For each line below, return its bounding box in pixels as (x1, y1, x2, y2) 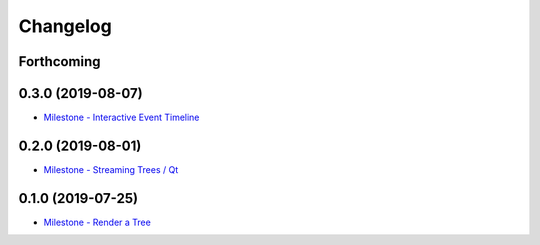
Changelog (18, 15, 112, 37)
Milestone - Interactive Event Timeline (43, 111, 200, 124)
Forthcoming (18, 53, 101, 70)
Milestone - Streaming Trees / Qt (43, 163, 179, 175)
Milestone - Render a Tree (43, 216, 152, 228)
